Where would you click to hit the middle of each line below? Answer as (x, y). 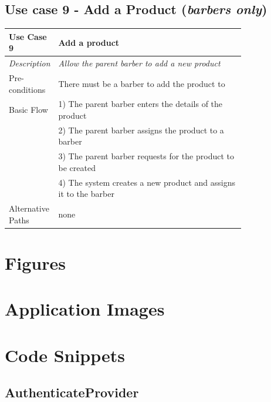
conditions (27, 89)
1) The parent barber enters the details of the (140, 104)
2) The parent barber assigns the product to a (141, 130)
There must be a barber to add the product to (142, 83)
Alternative (29, 208)
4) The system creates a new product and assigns (147, 182)
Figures (35, 263)
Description (30, 63)
